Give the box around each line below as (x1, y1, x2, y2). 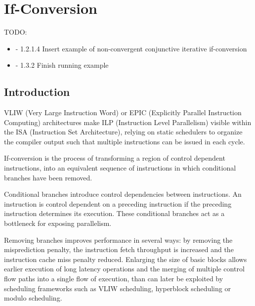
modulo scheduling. (4, 293, 62, 303)
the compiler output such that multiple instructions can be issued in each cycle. (4, 136, 245, 146)
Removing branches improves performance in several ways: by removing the (4, 234, 233, 245)
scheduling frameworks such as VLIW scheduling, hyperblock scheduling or (4, 283, 231, 293)
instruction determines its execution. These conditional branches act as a (4, 208, 225, 219)
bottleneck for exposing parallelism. (4, 218, 112, 228)
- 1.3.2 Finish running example (15, 60, 109, 70)
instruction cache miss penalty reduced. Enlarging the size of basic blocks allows (4, 254, 247, 264)
